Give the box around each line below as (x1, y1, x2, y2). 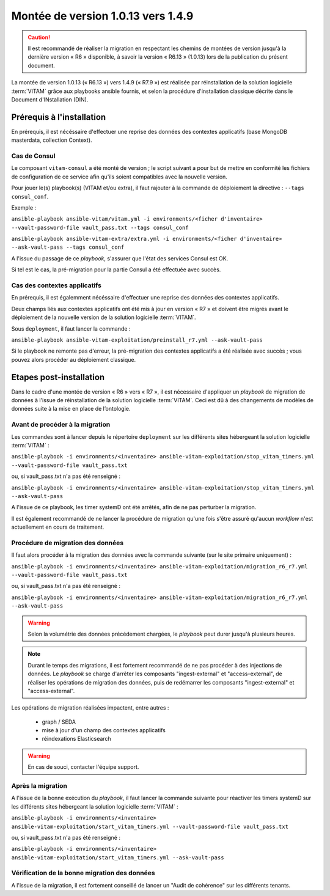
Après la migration (11, 782, 67, 790)
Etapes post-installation (11, 372, 105, 382)
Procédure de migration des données (11, 538, 124, 547)
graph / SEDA (42, 718, 76, 725)
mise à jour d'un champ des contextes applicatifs (42, 727, 166, 734)
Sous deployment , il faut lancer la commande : (11, 325, 131, 332)
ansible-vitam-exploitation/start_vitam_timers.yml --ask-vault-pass (11, 854, 224, 861)
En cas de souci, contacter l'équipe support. (28, 763, 139, 771)
